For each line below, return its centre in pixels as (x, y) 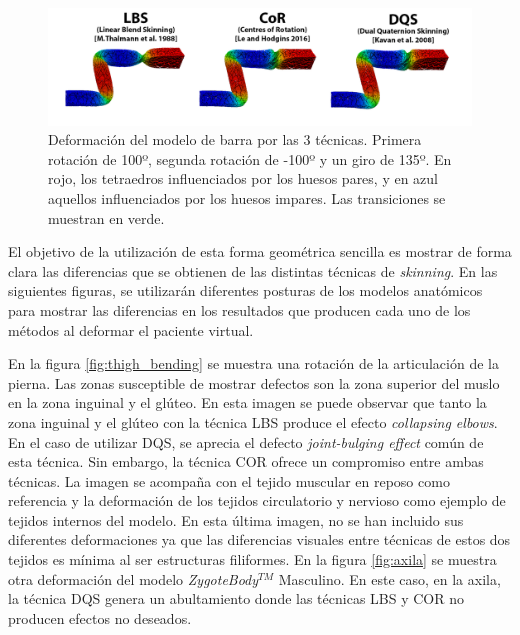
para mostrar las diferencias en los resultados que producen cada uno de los (239, 309)
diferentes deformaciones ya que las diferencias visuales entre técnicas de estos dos (259, 539)
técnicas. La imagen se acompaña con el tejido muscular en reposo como (229, 480)
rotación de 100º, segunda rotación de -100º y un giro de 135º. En (250, 158)
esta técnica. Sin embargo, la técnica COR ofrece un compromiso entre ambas (246, 461)
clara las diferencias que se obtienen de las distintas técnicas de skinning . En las (253, 270)
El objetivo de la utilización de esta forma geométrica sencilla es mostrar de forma (260, 251)
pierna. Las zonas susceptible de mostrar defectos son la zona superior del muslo (254, 382)
